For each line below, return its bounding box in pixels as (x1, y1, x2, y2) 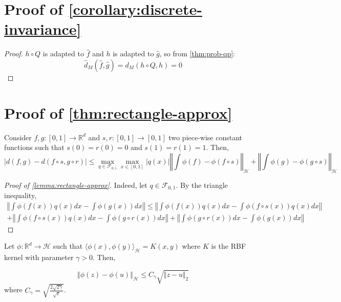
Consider (4, 132, 32, 142)
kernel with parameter (4, 252, 74, 263)
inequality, (4, 190, 37, 201)
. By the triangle (176, 179, 228, 190)
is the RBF (211, 241, 246, 251)
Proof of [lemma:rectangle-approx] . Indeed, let (4, 179, 147, 190)
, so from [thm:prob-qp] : (159, 48, 235, 59)
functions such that (4, 142, 65, 153)
